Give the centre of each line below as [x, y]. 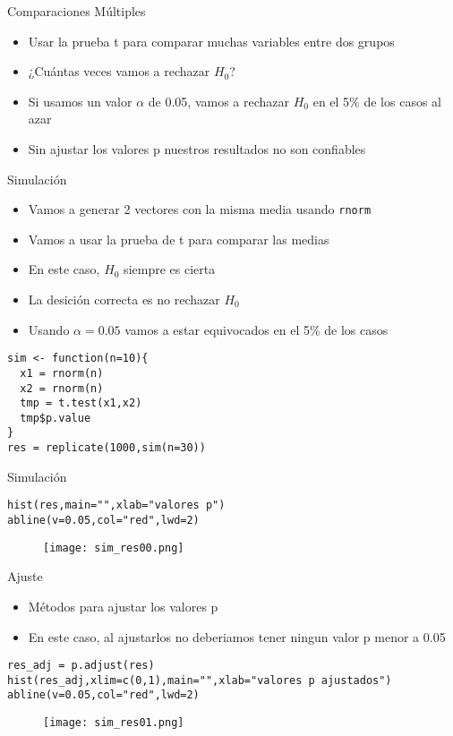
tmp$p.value [56, 418]
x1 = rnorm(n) [62, 373]
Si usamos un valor [80, 101]
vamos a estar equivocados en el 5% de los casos [256, 329]
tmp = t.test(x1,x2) [81, 403]
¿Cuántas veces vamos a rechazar [119, 71]
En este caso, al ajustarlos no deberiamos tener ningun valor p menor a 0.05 [237, 636]
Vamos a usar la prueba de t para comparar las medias [179, 239]
